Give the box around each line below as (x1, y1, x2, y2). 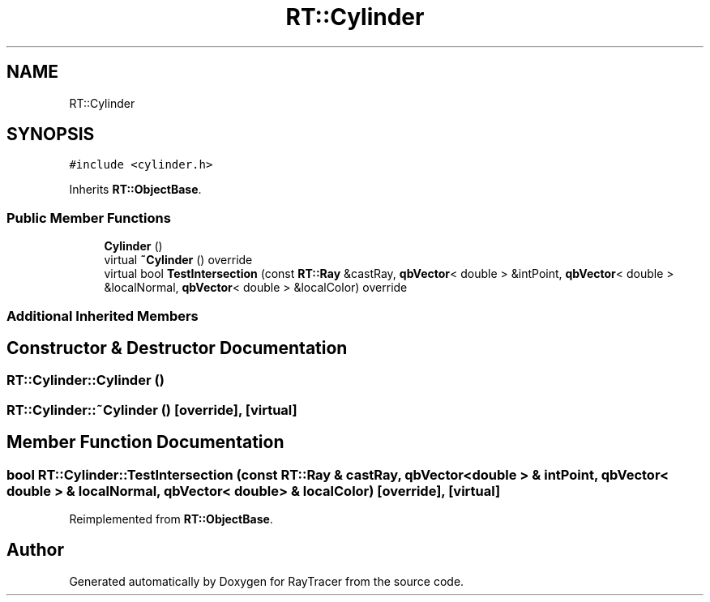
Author (6, 540, 64, 561)
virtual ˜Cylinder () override (104, 253, 253, 267)
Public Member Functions (6, 209, 171, 226)
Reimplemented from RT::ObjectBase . (69, 512, 273, 526)
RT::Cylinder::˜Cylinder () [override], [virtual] (6, 401, 297, 418)
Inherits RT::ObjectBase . (69, 182, 202, 197)
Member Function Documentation (6, 432, 284, 453)
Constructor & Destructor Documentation (6, 337, 348, 358)
